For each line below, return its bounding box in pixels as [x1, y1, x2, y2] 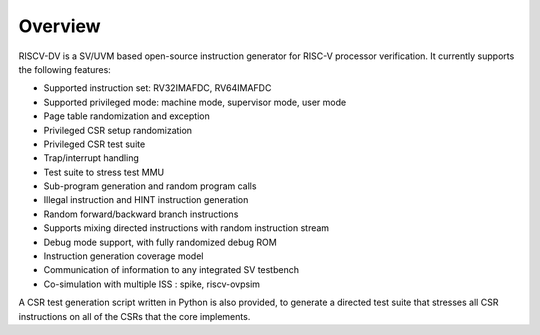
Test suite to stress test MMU [43, 166, 165, 178]
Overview [18, 15, 101, 37]
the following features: [18, 63, 112, 75]
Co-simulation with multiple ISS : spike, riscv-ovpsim [43, 278, 260, 290]
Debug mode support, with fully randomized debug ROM [43, 236, 277, 248]
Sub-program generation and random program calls [43, 180, 257, 192]
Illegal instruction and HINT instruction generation [43, 194, 249, 206]
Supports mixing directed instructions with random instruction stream [43, 222, 330, 234]
